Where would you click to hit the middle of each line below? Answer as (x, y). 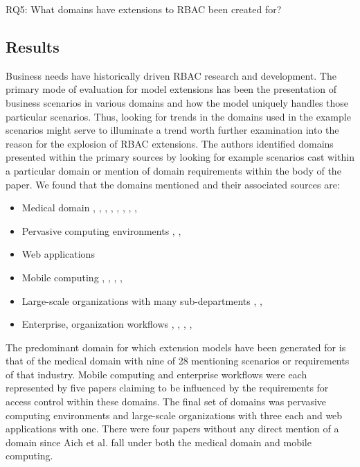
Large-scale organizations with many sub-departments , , (142, 300)
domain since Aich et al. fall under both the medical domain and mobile (159, 442)
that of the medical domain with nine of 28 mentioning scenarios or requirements (178, 361)
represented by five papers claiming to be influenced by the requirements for (167, 388)
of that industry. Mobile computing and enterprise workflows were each (156, 374)
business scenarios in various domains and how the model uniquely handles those (177, 102)
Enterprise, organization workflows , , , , (107, 324)
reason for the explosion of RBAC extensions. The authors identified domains (170, 143)
